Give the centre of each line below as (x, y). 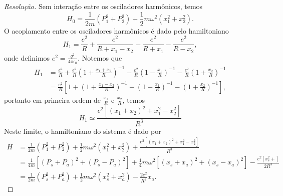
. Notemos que (100, 57)
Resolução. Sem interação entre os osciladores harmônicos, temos (103, 6)
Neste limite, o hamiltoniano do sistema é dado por (83, 131)
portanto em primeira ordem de (53, 100)
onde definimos (27, 57)
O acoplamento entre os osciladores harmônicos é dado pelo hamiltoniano (116, 30)
